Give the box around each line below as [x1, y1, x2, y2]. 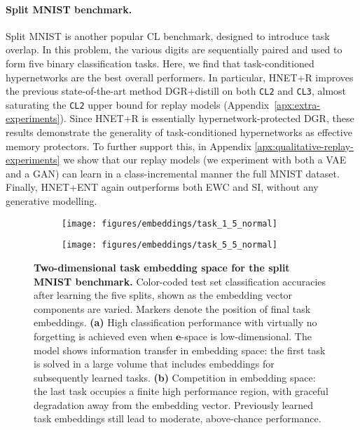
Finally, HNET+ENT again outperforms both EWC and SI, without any [6, 180, 319, 194]
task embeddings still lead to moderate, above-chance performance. [34, 411, 321, 426]
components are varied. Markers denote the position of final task [34, 301, 311, 316]
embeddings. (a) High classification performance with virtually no [34, 315, 317, 330]
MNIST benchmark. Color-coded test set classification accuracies [34, 274, 326, 288]
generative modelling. [6, 194, 97, 208]
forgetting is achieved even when [34, 328, 173, 343]
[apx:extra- [274, 97, 320, 112]
